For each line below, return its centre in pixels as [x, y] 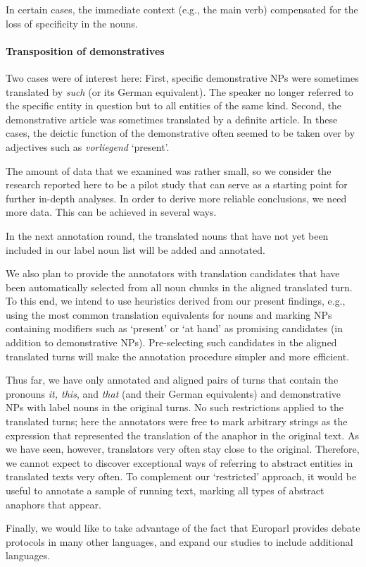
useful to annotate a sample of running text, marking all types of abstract [165, 490]
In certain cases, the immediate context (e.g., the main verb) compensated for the [182, 9]
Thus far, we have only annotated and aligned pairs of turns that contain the [172, 380]
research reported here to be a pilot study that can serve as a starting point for [177, 184]
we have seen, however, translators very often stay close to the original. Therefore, [183, 449]
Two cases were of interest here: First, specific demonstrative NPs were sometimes [182, 77]
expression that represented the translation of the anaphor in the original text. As [182, 435]
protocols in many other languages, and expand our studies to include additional [179, 541]
